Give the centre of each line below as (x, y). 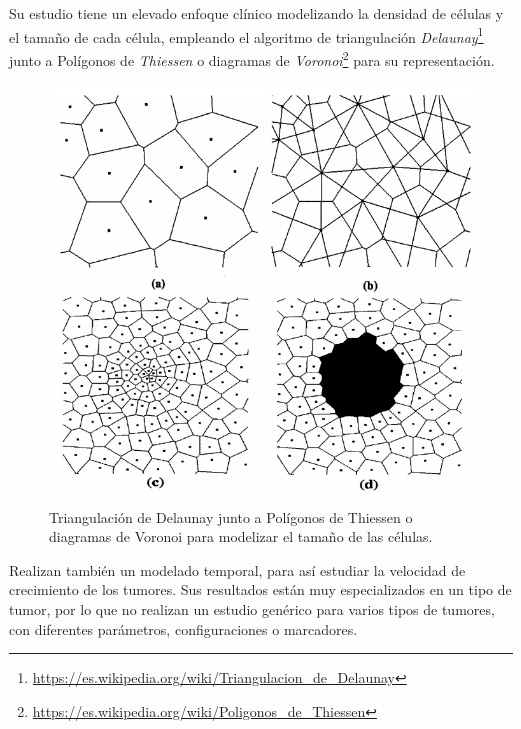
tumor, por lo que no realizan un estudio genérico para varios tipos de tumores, (252, 608)
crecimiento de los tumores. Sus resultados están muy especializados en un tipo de (260, 589)
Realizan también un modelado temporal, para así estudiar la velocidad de (237, 569)
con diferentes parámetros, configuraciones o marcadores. (183, 628)
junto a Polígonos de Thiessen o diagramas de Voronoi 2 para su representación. (252, 58)
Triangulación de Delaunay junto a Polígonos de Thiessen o (231, 516)
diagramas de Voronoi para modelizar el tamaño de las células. (241, 536)
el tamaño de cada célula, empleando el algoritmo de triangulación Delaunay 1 (246, 35)
